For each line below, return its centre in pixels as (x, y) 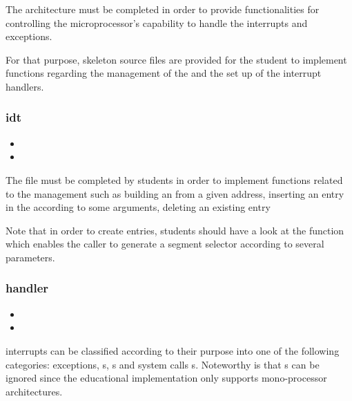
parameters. (30, 257)
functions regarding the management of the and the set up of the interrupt (164, 73)
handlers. (25, 86)
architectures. (34, 391)
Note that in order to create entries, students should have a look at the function (175, 230)
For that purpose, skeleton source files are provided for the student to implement (176, 59)
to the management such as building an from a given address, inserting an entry (175, 193)
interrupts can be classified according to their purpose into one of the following (173, 350)
